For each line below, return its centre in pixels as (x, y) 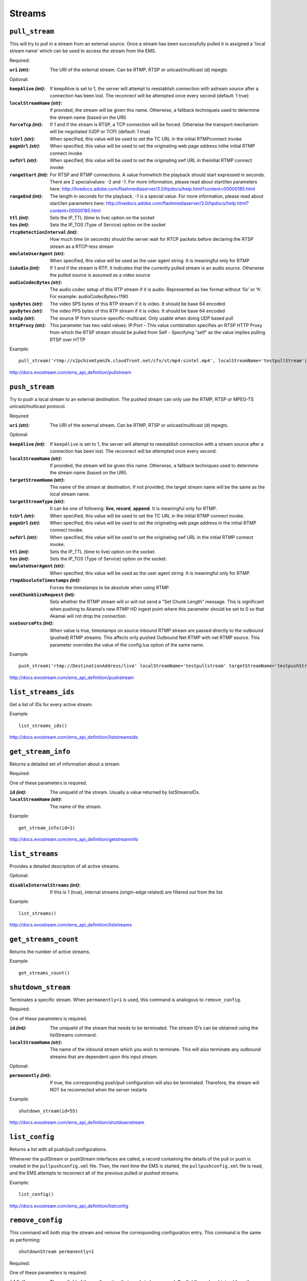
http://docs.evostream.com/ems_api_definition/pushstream (72, 677)
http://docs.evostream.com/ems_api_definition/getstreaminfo (74, 839)
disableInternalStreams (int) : (45, 885)
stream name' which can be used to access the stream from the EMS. (83, 51)
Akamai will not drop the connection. (89, 616)
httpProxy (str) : (28, 325)
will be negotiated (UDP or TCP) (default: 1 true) (100, 132)
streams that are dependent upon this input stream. (104, 1057)
